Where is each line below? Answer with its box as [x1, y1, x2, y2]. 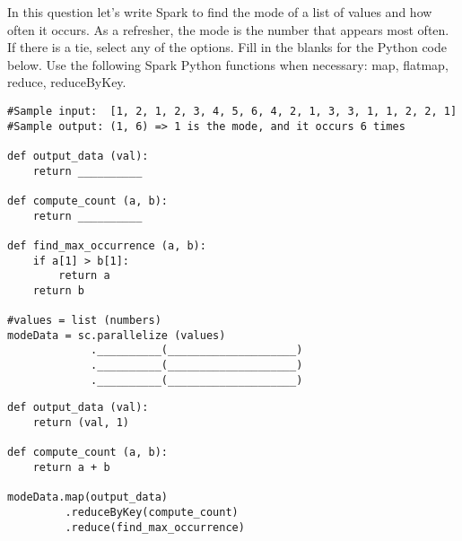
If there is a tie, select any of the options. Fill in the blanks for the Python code [7, 38, 447, 57]
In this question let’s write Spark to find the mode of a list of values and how [7, 3, 432, 21]
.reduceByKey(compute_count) [65, 506, 239, 519]
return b [32, 284, 84, 297]
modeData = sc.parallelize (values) [7, 328, 226, 342]
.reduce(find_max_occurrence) [65, 520, 245, 534]
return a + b [32, 461, 110, 475]
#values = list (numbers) [7, 314, 161, 327]
